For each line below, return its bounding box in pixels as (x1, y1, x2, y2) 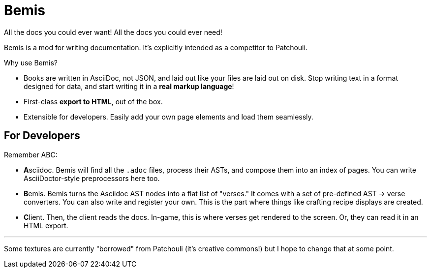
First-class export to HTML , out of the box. (24, 97, 163, 106)
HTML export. (24, 221, 68, 230)
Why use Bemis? (4, 58, 58, 67)
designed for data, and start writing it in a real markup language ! (24, 82, 234, 91)
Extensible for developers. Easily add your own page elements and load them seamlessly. (24, 112, 313, 121)
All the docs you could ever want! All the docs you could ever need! (4, 28, 222, 36)
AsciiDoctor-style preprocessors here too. (24, 174, 160, 182)
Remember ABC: (4, 150, 58, 159)
